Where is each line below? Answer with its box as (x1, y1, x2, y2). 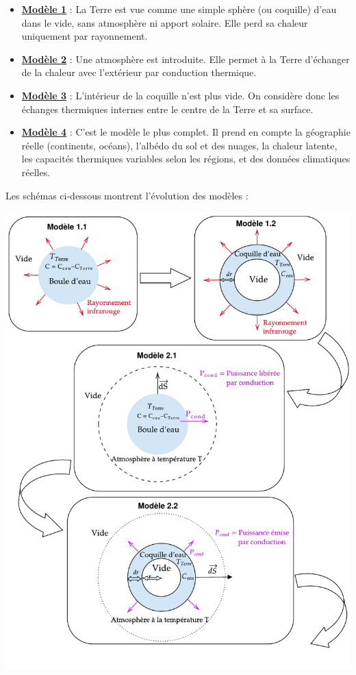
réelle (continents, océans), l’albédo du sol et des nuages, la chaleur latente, (21, 138, 338, 152)
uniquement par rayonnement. (21, 29, 148, 43)
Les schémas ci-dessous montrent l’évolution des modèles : (5, 188, 249, 202)
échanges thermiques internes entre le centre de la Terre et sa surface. (21, 101, 314, 116)
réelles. (21, 164, 51, 179)
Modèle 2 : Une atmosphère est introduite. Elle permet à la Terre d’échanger (21, 51, 350, 66)
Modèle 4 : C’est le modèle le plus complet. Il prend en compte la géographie (21, 125, 351, 139)
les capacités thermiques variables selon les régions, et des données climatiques (21, 151, 351, 166)
